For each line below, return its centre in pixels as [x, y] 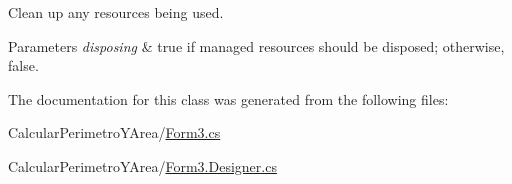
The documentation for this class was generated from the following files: [228, 98]
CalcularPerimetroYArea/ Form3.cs [114, 132]
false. [23, 65]
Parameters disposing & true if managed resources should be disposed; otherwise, [256, 45]
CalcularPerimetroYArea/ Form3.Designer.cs [142, 165]
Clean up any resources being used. [116, 12]
